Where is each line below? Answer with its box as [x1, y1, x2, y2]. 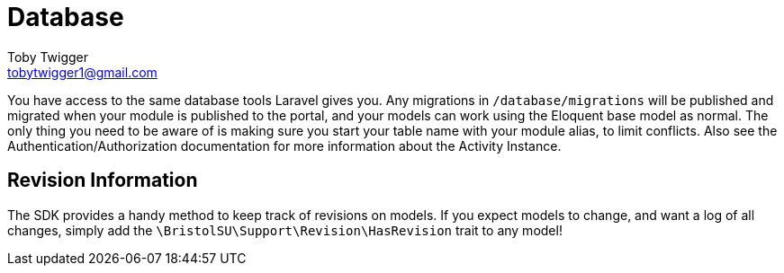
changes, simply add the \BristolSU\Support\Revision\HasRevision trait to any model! [7, 222, 563, 238]
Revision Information [7, 169, 198, 192]
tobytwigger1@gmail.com [7, 64, 158, 80]
